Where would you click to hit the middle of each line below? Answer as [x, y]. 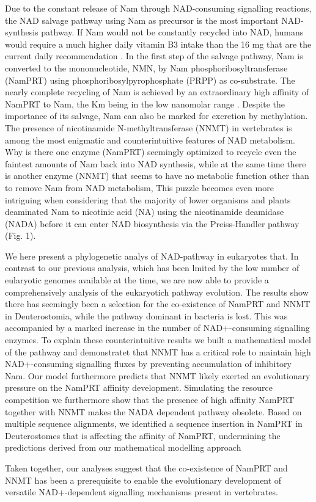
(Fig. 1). [20, 235]
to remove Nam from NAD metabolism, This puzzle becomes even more [139, 187]
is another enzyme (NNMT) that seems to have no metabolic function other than [157, 176]
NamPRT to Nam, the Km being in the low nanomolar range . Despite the [145, 104]
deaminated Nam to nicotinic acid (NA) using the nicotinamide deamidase [145, 212]
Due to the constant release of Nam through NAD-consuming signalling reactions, [158, 8]
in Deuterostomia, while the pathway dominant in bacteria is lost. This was [146, 315]
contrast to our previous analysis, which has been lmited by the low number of [152, 268]
